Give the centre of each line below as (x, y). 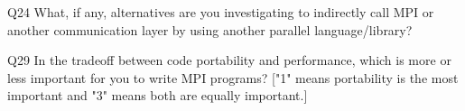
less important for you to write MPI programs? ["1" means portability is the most (233, 77)
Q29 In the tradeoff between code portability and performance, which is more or (229, 60)
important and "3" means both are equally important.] (158, 95)
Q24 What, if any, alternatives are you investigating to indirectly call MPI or (221, 12)
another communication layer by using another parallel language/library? (210, 29)
